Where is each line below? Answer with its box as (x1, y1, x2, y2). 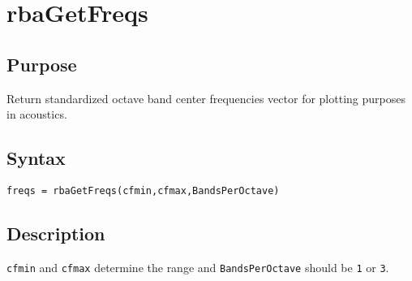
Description (6, 221, 105, 246)
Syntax (6, 145, 66, 171)
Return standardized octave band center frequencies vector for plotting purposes (6, 89, 406, 106)
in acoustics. (6, 106, 67, 123)
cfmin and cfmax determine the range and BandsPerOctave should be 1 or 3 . (6, 258, 389, 275)
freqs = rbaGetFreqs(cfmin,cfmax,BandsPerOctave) (6, 184, 280, 197)
